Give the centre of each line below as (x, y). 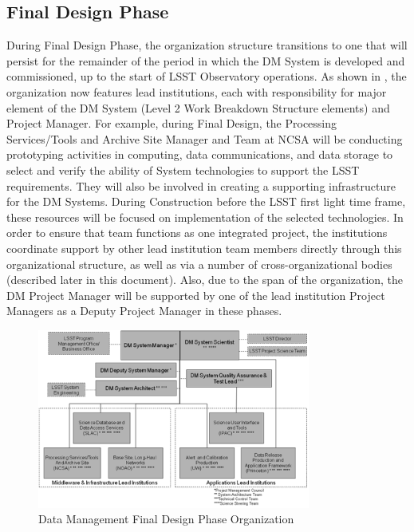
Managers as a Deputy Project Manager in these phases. (144, 311)
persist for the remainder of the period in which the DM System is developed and (206, 60)
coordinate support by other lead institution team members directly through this (204, 248)
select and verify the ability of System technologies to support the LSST (183, 169)
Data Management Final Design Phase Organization (166, 519)
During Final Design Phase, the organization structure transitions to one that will (207, 45)
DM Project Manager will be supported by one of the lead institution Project (196, 295)
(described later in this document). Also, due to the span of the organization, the (205, 280)
